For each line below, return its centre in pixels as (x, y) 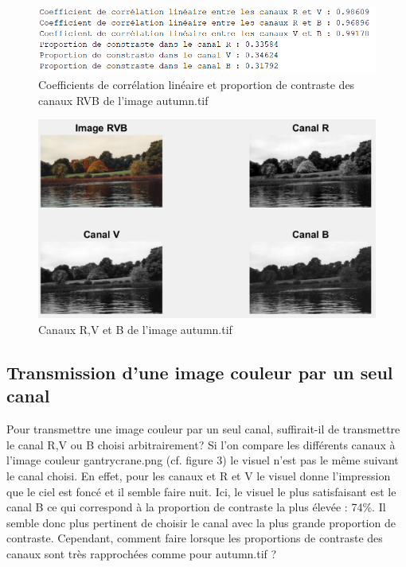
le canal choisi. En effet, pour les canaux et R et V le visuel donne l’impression (199, 476)
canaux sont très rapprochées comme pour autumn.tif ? (142, 553)
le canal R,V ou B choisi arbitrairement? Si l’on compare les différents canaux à (201, 444)
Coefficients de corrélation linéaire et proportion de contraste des (197, 85)
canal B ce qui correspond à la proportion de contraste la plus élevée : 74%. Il (196, 507)
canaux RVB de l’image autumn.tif (123, 100)
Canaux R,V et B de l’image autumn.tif (135, 330)
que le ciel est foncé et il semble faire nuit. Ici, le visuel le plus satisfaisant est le (201, 491)
